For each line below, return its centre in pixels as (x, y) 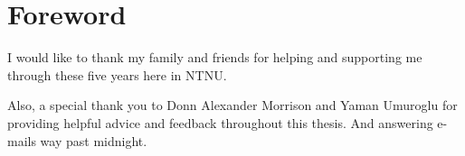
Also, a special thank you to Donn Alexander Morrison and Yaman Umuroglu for (232, 105)
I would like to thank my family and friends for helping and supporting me (215, 57)
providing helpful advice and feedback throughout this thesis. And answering (220, 122)
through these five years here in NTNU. (117, 74)
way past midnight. (94, 140)
